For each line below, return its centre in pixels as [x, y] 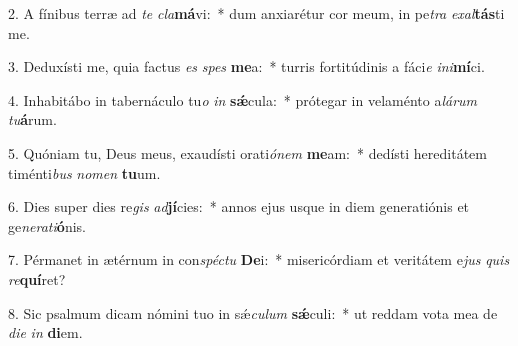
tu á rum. [32, 119]
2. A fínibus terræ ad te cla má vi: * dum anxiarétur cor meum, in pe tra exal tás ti [256, 13]
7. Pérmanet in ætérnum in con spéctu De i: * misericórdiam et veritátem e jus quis [259, 259]
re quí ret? [37, 278]
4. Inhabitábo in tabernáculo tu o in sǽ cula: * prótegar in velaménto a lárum [243, 99]
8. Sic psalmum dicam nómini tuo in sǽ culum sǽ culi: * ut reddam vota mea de [253, 312]
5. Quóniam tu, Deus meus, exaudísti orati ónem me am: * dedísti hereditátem [247, 152]
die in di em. [45, 332]
